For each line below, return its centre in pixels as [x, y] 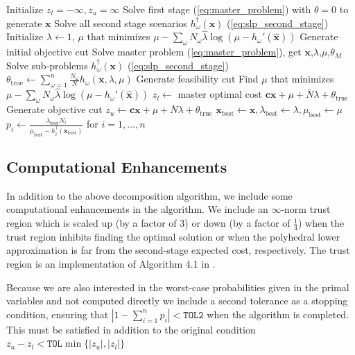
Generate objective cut [54, 109]
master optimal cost [220, 94]
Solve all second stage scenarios [121, 23]
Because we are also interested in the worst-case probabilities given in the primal [178, 287]
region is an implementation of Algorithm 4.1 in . [111, 264]
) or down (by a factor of [237, 223]
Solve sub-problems [47, 65]
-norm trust [306, 209]
